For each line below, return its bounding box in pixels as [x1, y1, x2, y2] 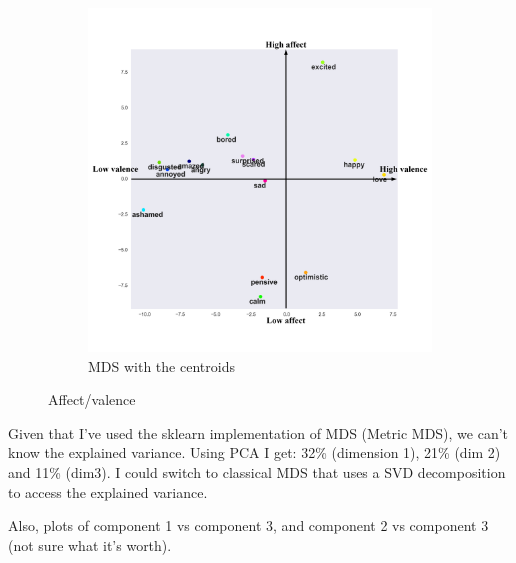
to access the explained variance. [8, 481, 208, 502]
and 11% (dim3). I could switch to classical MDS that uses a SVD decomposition [8, 461, 506, 482]
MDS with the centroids [88, 355, 235, 376]
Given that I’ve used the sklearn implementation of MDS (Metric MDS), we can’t [8, 422, 509, 443]
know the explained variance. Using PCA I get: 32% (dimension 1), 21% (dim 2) [8, 442, 501, 463]
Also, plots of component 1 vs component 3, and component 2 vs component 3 [8, 515, 489, 536]
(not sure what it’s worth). [8, 534, 172, 555]
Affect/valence [48, 389, 136, 410]
